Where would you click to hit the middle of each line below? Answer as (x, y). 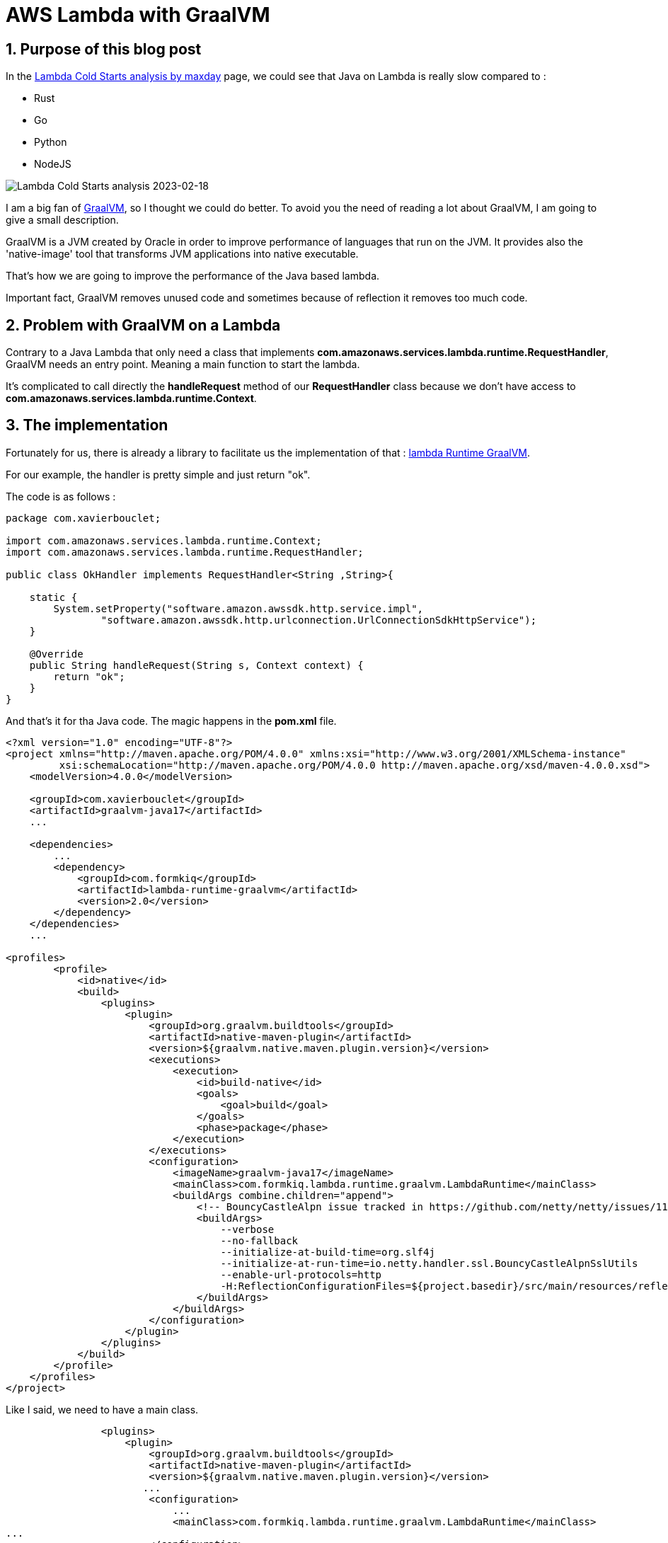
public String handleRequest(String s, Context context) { (196, 665)
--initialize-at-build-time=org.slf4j (328, 1252)
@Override (56, 654)
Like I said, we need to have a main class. (102, 1409)
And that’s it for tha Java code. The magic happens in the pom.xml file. (171, 721)
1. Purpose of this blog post (104, 49)
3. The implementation (87, 425)
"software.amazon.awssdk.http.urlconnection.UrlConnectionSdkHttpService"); (319, 620)
